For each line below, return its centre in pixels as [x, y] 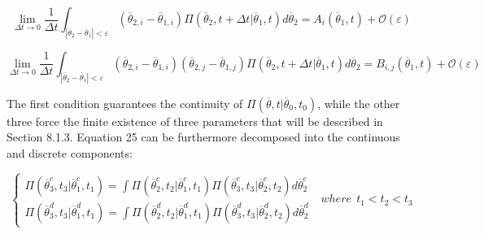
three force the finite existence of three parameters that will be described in [195, 121]
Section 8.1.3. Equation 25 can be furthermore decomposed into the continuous [203, 137]
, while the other [359, 103]
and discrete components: [70, 152]
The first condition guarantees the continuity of [125, 103]
